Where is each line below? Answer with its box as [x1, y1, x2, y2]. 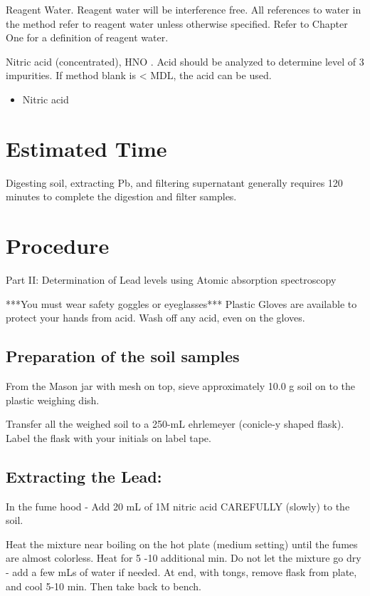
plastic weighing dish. [6, 392, 100, 407]
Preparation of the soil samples [6, 345, 240, 367]
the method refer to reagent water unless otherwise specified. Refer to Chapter [6, 16, 348, 31]
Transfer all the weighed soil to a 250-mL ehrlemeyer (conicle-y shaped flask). [6, 416, 344, 431]
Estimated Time [6, 133, 167, 163]
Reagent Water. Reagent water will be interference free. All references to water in [6, 2, 361, 16]
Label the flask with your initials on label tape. [6, 430, 211, 445]
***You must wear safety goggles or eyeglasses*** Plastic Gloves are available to [6, 296, 357, 311]
